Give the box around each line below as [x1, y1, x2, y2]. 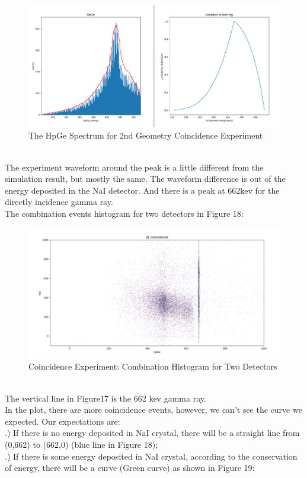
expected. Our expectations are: [5, 415, 120, 427]
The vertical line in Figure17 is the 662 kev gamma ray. [5, 392, 206, 404]
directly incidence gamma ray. [5, 195, 113, 208]
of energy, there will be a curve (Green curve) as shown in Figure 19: [5, 461, 255, 474]
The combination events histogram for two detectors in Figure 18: [5, 207, 244, 219]
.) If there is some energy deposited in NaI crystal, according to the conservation [5, 450, 298, 462]
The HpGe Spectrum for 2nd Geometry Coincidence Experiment [28, 129, 263, 142]
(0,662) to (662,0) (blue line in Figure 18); [5, 438, 158, 450]
